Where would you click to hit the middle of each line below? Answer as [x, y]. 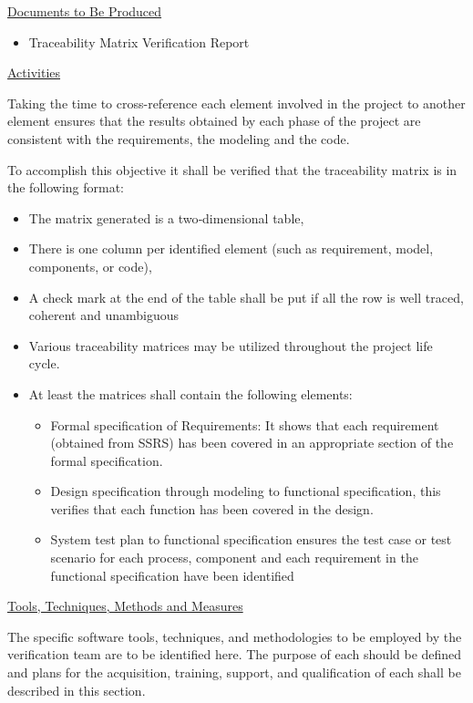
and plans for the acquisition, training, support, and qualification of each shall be [234, 672]
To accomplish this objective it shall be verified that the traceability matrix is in [232, 169]
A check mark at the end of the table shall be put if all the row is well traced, [246, 297]
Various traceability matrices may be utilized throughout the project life [231, 345]
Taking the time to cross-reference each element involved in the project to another [236, 103]
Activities [34, 72]
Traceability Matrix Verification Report [139, 41]
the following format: [66, 187]
